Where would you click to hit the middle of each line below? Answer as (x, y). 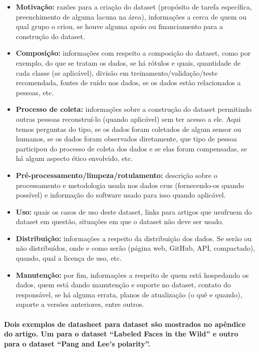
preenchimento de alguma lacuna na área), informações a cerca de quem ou (131, 16)
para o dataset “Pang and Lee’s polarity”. (77, 343)
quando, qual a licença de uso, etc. (69, 258)
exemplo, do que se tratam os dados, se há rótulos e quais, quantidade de (128, 62)
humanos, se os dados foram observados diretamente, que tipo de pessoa (126, 139)
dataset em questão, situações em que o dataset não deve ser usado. (120, 221)
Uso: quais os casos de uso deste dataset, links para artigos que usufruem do (134, 211)
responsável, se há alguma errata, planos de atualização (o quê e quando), (129, 294)
